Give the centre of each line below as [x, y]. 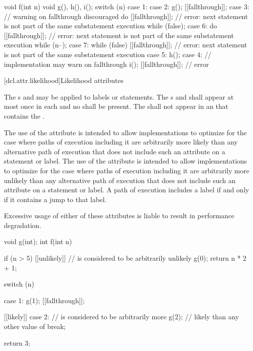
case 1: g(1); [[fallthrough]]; [44, 300]
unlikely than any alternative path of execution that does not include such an [120, 180]
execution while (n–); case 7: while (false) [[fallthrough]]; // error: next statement [126, 45]
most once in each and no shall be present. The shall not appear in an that [116, 106]
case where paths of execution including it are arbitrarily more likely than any [121, 142]
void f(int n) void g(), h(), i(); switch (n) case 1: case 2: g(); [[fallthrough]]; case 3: [127, 6]
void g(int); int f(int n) [38, 241]
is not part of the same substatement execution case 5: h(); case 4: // [108, 54]
